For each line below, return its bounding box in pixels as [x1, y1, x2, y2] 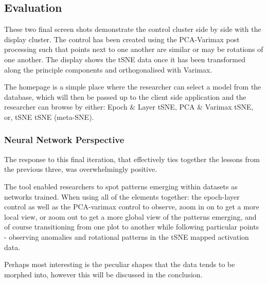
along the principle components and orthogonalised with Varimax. [4, 64, 212, 75]
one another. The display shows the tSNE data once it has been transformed [4, 54, 245, 64]
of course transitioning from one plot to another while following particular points [4, 221, 259, 232]
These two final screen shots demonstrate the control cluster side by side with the [4, 24, 261, 34]
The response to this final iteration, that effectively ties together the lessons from [4, 153, 260, 164]
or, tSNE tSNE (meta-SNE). [4, 111, 94, 122]
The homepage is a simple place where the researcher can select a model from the [4, 81, 261, 92]
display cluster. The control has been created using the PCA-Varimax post [4, 33, 240, 44]
